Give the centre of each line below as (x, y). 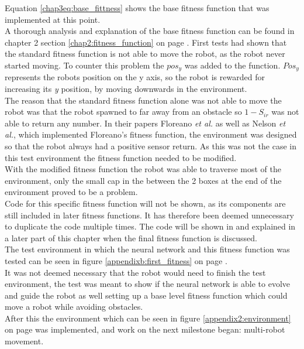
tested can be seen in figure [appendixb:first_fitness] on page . (116, 260)
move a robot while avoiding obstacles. (74, 307)
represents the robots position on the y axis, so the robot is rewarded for (135, 77)
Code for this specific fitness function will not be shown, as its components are (145, 203)
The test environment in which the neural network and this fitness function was (147, 249)
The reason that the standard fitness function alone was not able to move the (143, 100)
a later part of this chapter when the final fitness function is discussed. (131, 237)
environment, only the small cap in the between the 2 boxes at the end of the (143, 180)
